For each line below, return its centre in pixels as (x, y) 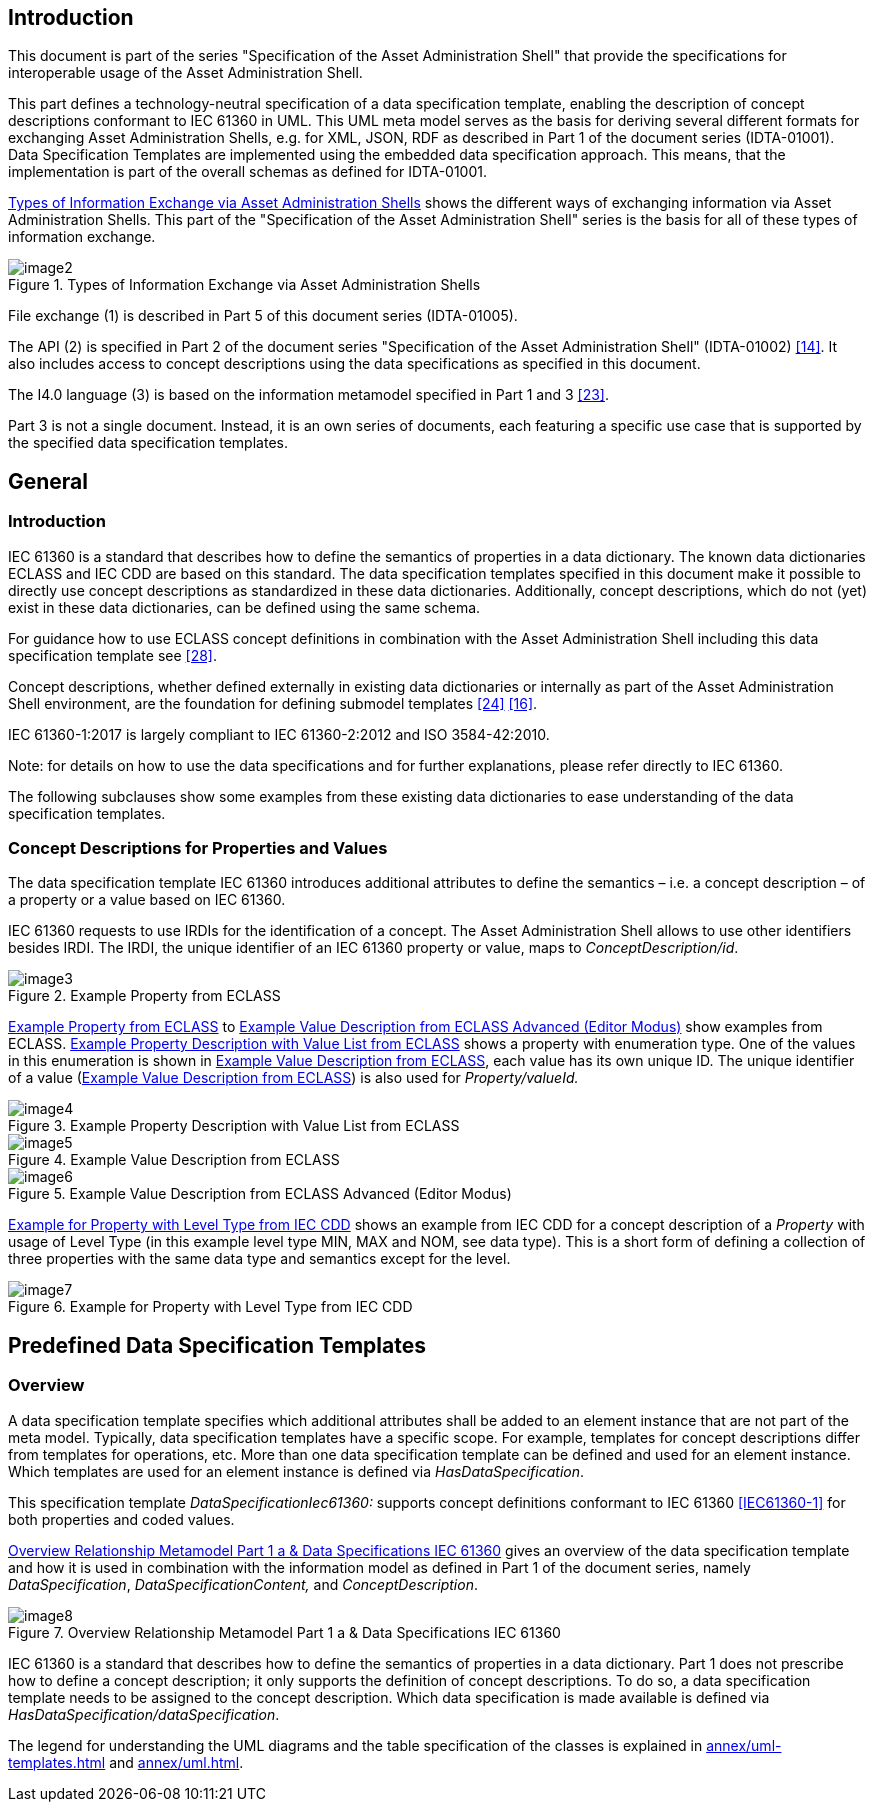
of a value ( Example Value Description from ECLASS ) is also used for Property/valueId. (293, 1078)
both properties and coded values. (121, 1519)
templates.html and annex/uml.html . (126, 1762)
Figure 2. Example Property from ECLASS (144, 996)
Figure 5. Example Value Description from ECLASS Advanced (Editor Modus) (260, 1194)
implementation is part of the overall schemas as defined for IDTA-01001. (247, 172)
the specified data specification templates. (148, 443)
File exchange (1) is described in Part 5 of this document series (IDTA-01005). (263, 316)
